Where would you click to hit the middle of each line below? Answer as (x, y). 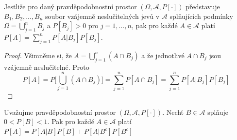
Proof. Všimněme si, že (38, 55)
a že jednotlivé (163, 55)
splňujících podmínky (201, 16)
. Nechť (173, 112)
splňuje (218, 112)
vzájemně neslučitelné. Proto (47, 67)
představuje (203, 6)
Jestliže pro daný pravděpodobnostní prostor (70, 6)
